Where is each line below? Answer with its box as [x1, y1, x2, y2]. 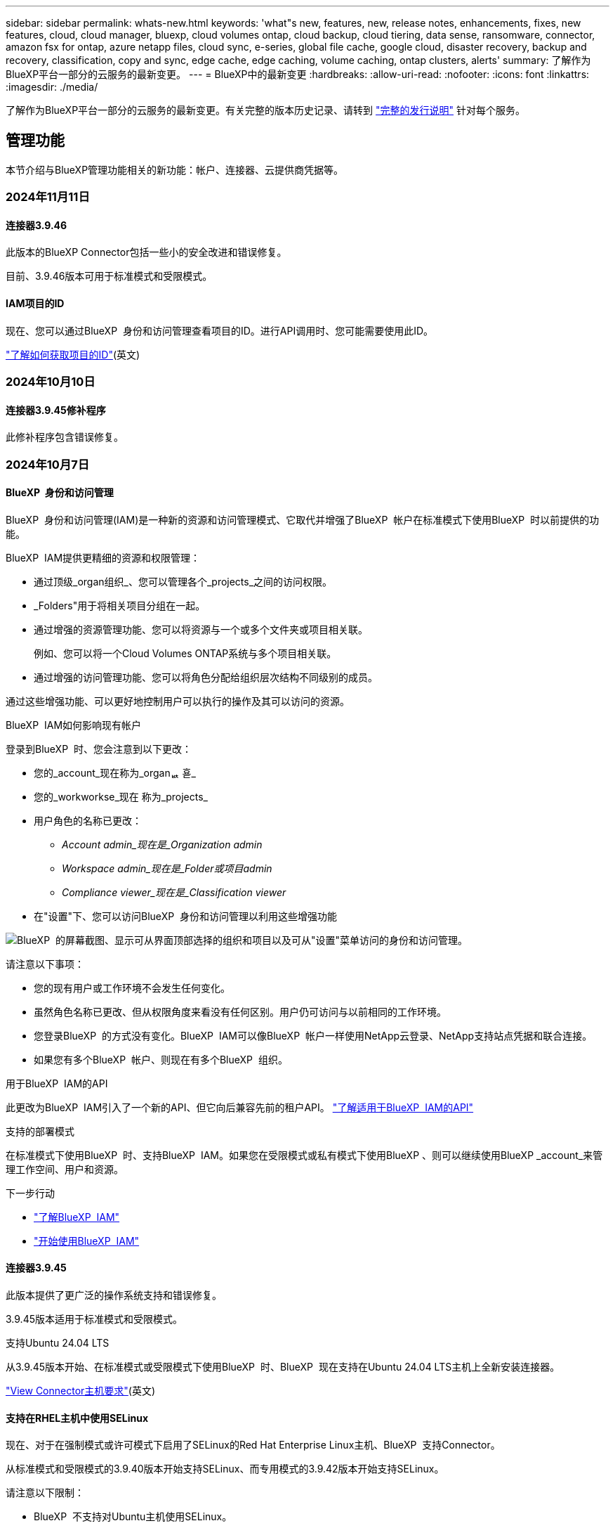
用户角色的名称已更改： [34, 814, 142, 827]
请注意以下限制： [6, 1487, 84, 1499]
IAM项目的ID [6, 297, 65, 310]
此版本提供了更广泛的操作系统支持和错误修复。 [6, 1289, 222, 1302]
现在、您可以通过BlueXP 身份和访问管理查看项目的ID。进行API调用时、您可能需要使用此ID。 [6, 324, 434, 337]
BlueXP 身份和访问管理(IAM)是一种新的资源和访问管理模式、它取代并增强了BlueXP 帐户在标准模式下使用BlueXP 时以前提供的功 [6, 513, 600, 526]
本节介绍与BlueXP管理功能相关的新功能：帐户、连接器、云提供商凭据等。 [6, 163, 344, 176]
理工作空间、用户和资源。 [6, 1163, 124, 1175]
